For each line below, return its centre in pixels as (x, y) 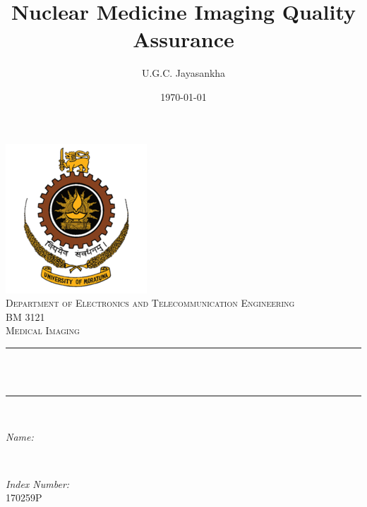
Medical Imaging (43, 330)
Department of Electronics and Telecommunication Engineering (150, 303)
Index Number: (38, 483)
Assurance (183, 39)
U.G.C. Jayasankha (183, 73)
